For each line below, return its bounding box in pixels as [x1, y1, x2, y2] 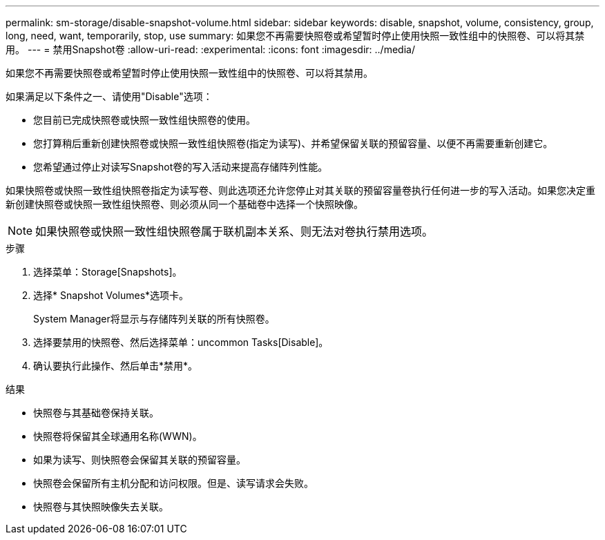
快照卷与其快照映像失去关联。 [33, 501, 169, 512]
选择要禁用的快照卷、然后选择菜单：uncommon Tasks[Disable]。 [33, 336, 329, 348]
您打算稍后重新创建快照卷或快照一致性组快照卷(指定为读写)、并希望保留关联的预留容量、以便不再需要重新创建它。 [33, 137, 553, 149]
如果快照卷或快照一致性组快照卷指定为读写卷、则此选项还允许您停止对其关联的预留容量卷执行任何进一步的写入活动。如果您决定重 [6, 184, 595, 196]
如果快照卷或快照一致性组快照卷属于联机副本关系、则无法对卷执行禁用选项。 [35, 224, 434, 238]
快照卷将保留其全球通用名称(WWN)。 [33, 430, 202, 442]
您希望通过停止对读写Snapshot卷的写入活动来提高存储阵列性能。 [33, 161, 328, 173]
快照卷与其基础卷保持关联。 [33, 407, 159, 418]
